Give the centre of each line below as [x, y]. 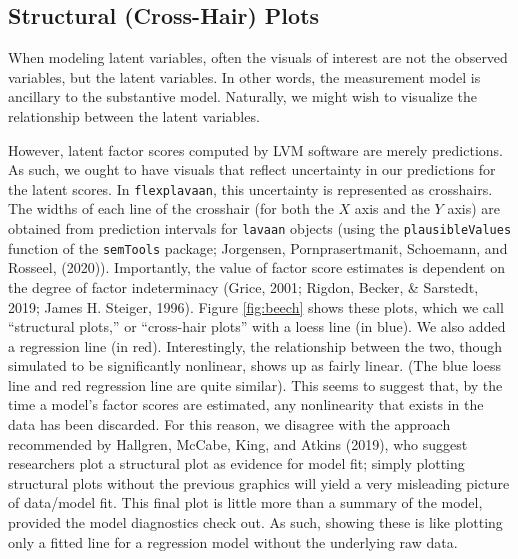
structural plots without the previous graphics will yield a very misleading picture [259, 482]
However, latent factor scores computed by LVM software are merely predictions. [255, 149]
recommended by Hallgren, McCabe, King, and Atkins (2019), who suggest [238, 443]
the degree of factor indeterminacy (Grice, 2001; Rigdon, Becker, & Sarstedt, [243, 286]
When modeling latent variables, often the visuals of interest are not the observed [258, 57]
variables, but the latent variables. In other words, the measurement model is [244, 76]
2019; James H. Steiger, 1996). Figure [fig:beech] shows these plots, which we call [256, 306]
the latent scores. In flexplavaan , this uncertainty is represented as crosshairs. [250, 188]
